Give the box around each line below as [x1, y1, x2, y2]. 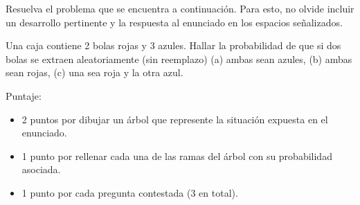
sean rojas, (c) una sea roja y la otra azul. [6, 65, 183, 80]
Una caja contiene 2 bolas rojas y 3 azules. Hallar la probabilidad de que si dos [6, 38, 341, 53]
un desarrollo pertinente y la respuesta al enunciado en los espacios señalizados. [6, 15, 343, 29]
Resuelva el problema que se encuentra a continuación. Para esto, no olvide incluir [6, 1, 354, 15]
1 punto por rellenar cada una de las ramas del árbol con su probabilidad [21, 148, 332, 163]
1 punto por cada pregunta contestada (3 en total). [21, 185, 238, 199]
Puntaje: [6, 88, 42, 102]
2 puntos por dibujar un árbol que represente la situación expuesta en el [21, 112, 328, 126]
